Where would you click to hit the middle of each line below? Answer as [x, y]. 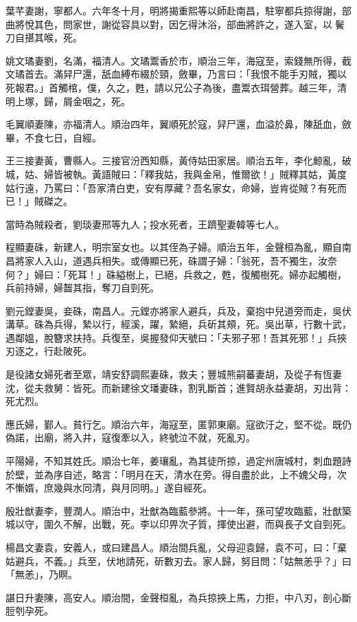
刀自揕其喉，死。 [44, 37]
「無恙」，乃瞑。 [42, 574]
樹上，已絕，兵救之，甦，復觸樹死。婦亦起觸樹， [236, 274]
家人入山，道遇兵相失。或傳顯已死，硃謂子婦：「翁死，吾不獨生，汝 [176, 260]
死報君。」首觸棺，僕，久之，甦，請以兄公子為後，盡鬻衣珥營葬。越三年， [171, 87]
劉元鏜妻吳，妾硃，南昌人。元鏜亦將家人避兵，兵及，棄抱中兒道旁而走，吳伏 [178, 310]
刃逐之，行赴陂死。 [49, 351]
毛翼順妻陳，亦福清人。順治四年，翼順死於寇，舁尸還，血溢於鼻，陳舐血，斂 [178, 124]
